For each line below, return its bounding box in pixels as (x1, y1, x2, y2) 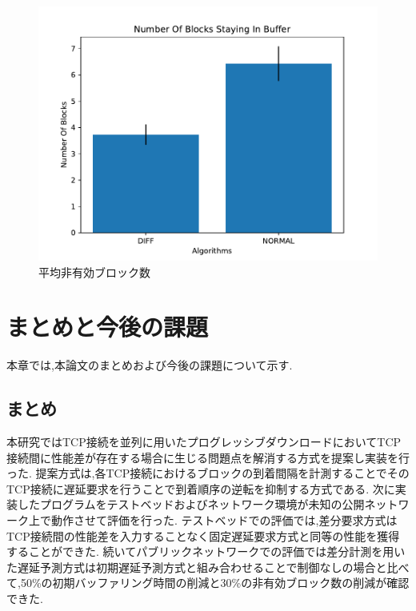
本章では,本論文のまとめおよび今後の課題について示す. (6, 357, 293, 373)
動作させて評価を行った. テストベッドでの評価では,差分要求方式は (50, 512, 398, 529)
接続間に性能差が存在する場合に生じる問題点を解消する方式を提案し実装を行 (6, 449, 410, 465)
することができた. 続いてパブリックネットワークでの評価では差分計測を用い (6, 543, 406, 560)
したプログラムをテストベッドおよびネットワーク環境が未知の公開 (17, 496, 365, 513)
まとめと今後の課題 (6, 310, 209, 343)
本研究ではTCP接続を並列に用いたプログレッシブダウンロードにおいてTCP (6, 433, 402, 450)
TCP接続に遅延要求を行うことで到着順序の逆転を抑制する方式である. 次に (6, 480, 395, 497)
